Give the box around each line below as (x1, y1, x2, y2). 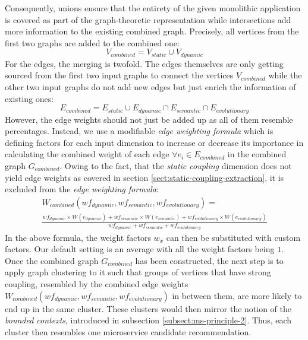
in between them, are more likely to (172, 289, 302, 301)
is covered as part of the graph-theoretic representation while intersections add (5, 13, 291, 26)
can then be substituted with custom (166, 231, 301, 243)
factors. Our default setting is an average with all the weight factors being (5, 243, 275, 255)
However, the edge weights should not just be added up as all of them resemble (5, 113, 293, 125)
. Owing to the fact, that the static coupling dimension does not (59, 160, 292, 172)
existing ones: (5, 92, 54, 104)
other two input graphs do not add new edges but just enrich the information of (5, 81, 296, 93)
